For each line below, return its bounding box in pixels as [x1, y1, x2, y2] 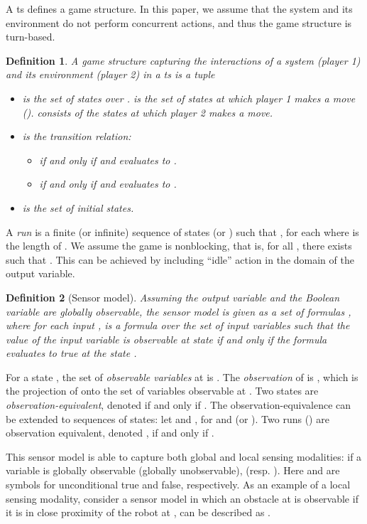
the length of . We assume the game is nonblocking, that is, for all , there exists [6, 238, 352, 253]
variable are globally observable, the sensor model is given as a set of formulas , [6, 304, 351, 319]
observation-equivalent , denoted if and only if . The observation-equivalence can [6, 397, 351, 412]
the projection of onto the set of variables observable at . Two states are [6, 383, 319, 398]
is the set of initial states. [22, 200, 134, 215]
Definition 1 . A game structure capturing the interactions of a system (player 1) [6, 53, 361, 68]
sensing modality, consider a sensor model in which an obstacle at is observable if [6, 491, 358, 506]
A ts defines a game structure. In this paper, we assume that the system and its [6, 1, 353, 16]
